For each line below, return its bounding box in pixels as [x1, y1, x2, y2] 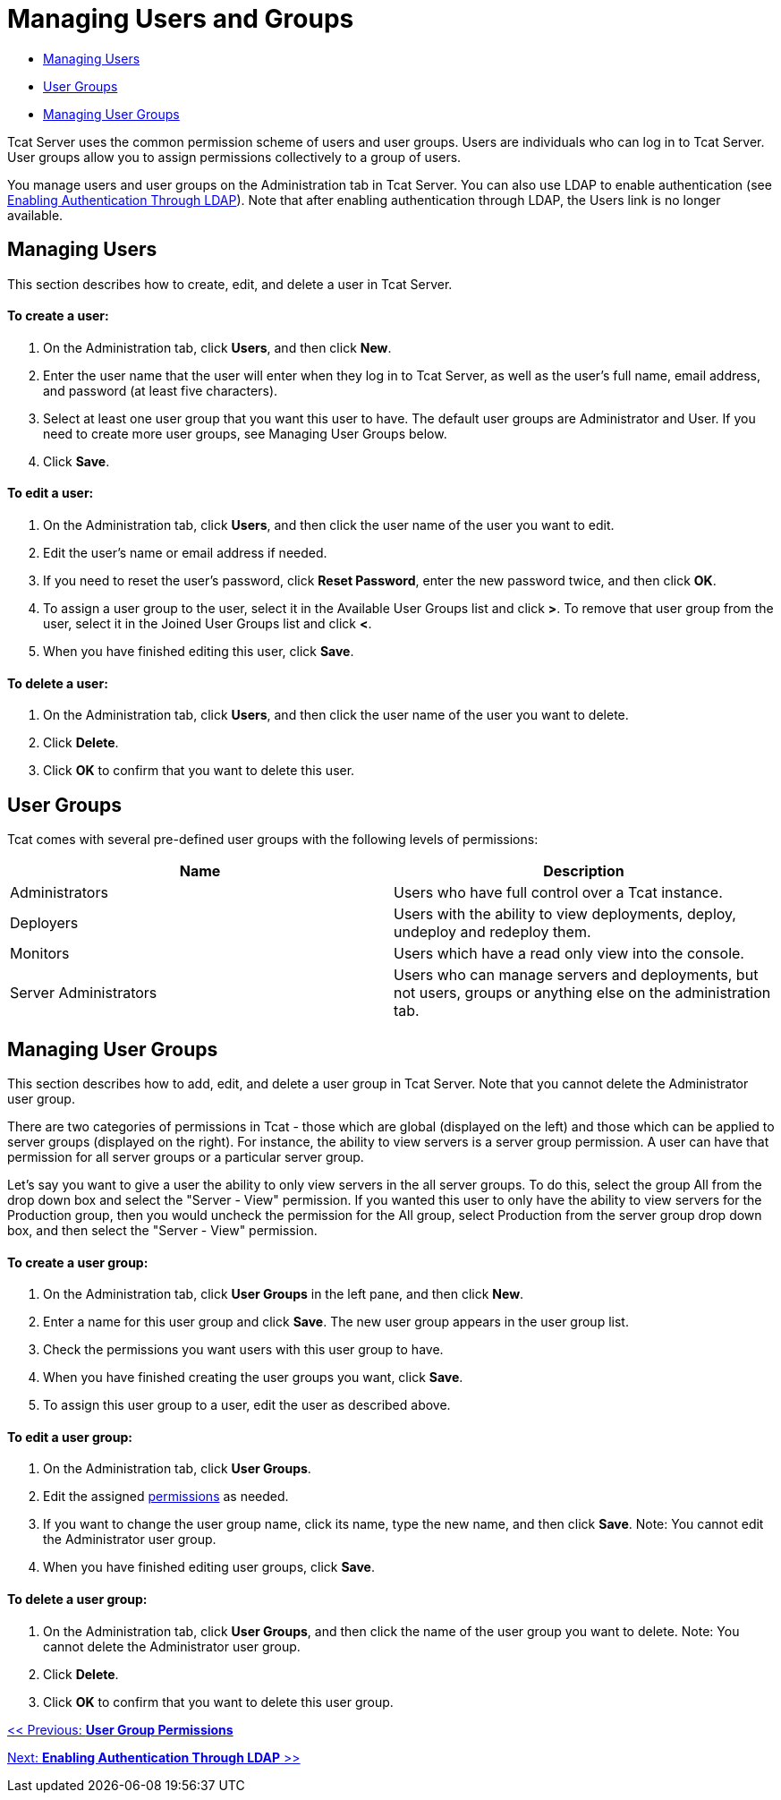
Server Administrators [10, 984, 157, 1002]
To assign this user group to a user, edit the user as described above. [43, 1397, 451, 1413]
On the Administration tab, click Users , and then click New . [43, 339, 392, 355]
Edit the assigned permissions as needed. [43, 1489, 289, 1505]
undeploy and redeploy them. [394, 923, 591, 942]
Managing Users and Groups [7, 4, 354, 34]
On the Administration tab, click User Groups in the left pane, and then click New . [43, 1286, 524, 1302]
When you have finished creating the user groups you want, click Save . [43, 1369, 463, 1386]
